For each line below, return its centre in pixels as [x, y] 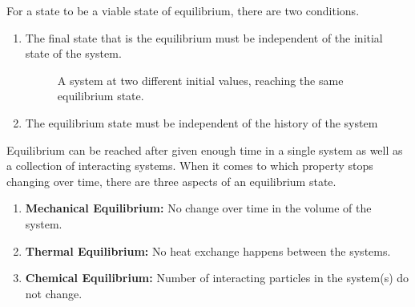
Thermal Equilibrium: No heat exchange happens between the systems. [208, 250]
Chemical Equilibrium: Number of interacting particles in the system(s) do [217, 278]
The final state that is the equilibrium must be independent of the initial [204, 37]
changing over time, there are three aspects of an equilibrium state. [171, 181]
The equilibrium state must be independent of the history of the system [201, 122]
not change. [54, 293]
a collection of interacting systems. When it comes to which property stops [190, 166]
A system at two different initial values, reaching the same [200, 80]
